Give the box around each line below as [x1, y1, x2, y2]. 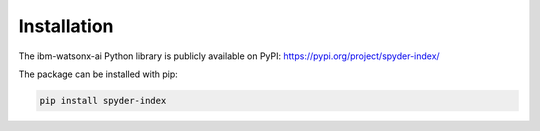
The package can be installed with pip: [18, 68, 179, 80]
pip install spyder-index [39, 95, 167, 106]
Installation [18, 15, 114, 37]
